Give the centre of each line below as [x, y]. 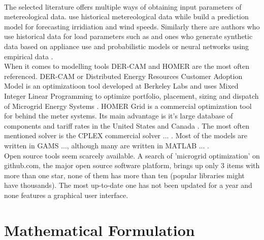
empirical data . [29, 56]
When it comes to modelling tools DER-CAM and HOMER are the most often [127, 66]
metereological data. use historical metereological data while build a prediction [126, 16]
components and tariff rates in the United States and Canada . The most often [127, 125]
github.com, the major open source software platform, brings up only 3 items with [132, 165]
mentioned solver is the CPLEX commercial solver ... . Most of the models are [126, 135]
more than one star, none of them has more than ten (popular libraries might [124, 175]
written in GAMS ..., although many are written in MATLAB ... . [107, 145]
